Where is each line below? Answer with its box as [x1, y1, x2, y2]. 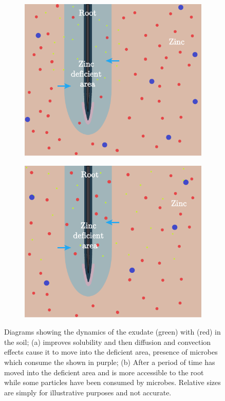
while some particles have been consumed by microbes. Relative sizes [4, 377, 221, 388]
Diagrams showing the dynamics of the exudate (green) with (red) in [4, 326, 221, 337]
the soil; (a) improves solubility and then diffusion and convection [4, 336, 211, 347]
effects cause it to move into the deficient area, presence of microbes [4, 346, 218, 357]
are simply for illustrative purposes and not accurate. [4, 387, 172, 397]
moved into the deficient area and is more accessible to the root [4, 367, 204, 377]
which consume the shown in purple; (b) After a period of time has [4, 357, 215, 368]
